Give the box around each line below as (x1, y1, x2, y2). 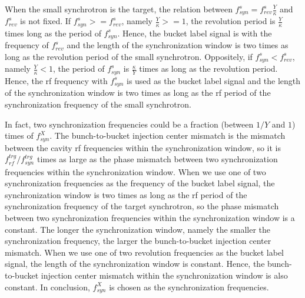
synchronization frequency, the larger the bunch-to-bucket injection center (5, 235, 271, 247)
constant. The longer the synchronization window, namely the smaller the (5, 223, 271, 235)
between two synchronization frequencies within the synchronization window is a (5, 211, 295, 223)
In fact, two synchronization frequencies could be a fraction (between (5, 118, 254, 130)
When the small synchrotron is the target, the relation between (5, 3, 233, 15)
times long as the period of (5, 26, 101, 39)
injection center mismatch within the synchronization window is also (41, 269, 288, 281)
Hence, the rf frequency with (5, 74, 108, 86)
